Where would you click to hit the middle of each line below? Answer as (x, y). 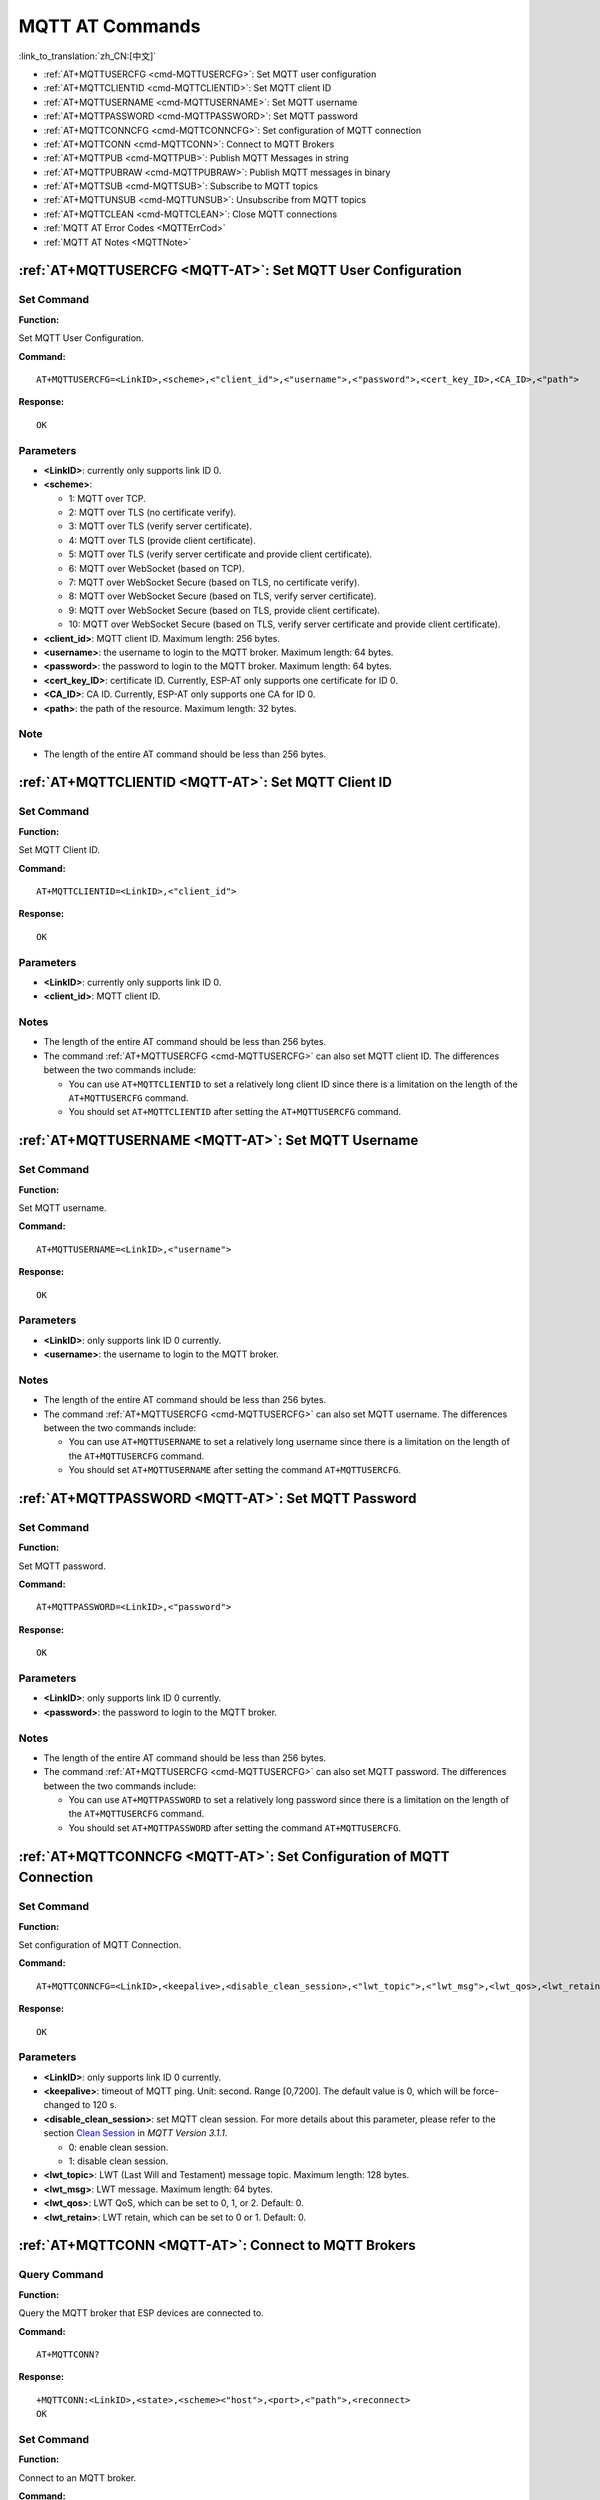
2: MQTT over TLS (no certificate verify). (152, 512)
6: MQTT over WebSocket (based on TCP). (156, 568)
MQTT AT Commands (109, 26)
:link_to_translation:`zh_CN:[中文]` (87, 56)
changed (61, 2105)
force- (485, 2091)
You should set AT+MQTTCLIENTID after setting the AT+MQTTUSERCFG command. (235, 1112)
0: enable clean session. (118, 2147)
